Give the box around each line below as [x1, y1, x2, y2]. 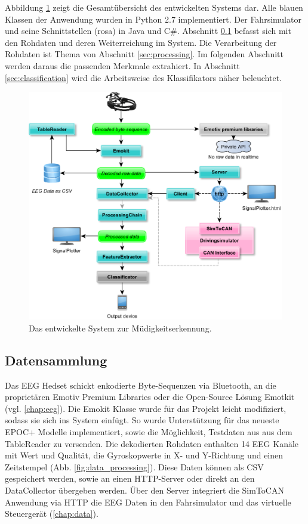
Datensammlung [5, 351, 107, 369]
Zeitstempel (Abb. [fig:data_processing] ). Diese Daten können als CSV [5, 460, 264, 473]
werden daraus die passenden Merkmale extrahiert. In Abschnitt [5, 59, 240, 72]
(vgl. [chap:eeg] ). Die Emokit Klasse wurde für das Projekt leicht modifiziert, [5, 402, 287, 414]
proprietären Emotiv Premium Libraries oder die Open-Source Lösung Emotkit [5, 390, 295, 403]
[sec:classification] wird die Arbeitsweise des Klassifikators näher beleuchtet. [5, 71, 282, 83]
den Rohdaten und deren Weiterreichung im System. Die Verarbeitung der [5, 36, 277, 48]
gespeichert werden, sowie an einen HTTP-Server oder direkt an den [5, 472, 255, 485]
